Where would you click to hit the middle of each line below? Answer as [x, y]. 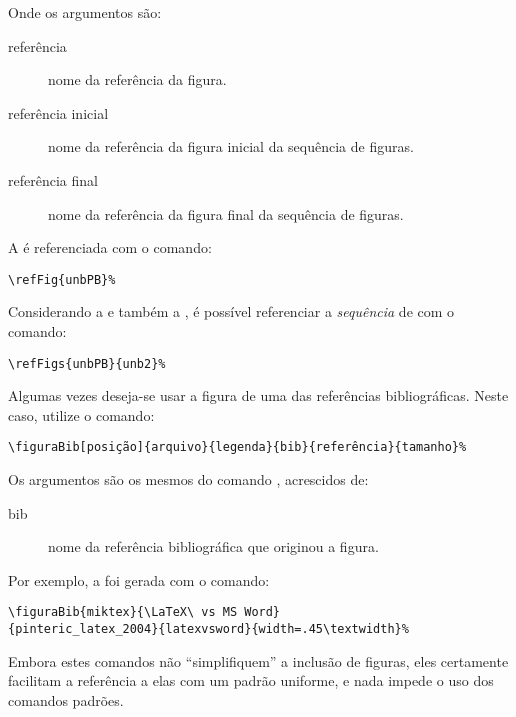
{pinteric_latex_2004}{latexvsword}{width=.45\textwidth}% [208, 629]
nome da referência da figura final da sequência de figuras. [226, 213]
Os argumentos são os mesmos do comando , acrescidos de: [188, 479]
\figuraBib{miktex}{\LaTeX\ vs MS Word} [144, 612]
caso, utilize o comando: [81, 414]
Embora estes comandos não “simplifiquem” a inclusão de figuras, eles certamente [258, 660]
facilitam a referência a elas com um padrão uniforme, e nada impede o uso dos [251, 680]
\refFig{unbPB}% [62, 279]
